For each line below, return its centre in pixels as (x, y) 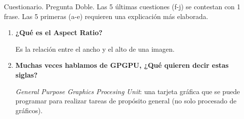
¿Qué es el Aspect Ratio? (59, 32)
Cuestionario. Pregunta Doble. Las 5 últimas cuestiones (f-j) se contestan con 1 (122, 6)
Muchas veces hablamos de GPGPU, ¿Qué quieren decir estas (122, 65)
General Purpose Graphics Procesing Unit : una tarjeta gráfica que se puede (128, 91)
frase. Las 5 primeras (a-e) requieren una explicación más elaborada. (106, 16)
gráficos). (29, 110)
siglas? (26, 74)
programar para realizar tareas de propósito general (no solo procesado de (126, 101)
